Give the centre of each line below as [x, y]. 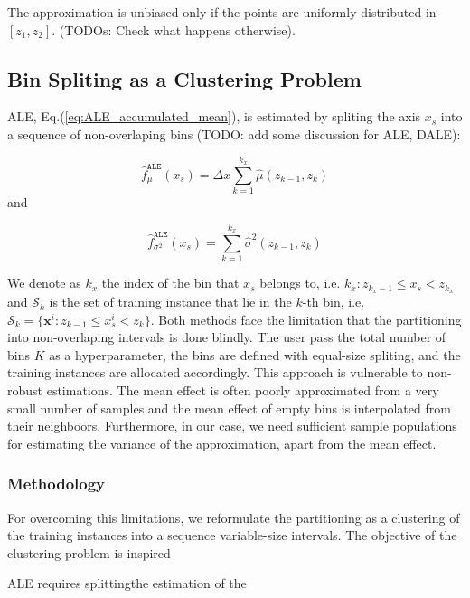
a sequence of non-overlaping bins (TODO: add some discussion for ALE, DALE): [234, 133]
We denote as [44, 283]
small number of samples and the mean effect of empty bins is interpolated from [229, 408]
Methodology [56, 484]
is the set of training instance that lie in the [170, 302]
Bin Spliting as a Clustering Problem [184, 78]
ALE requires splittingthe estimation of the [127, 583]
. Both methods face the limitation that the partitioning [306, 319]
